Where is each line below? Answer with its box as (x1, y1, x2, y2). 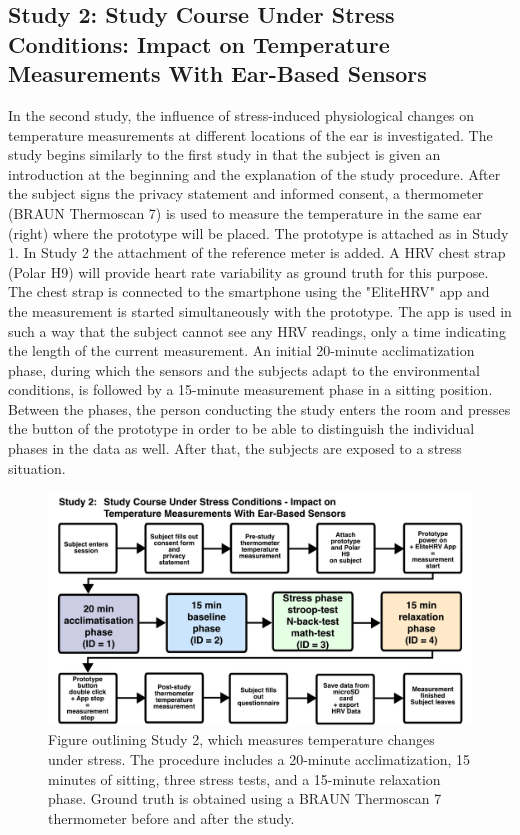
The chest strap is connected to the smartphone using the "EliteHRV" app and (8, 281, 490, 302)
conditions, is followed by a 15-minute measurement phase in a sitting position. (8, 379, 493, 400)
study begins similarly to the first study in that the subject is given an (8, 144, 441, 165)
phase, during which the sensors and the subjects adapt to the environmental (8, 359, 480, 380)
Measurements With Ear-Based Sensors (8, 58, 427, 89)
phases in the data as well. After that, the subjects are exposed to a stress (8, 438, 462, 459)
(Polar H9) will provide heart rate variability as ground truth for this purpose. (8, 261, 489, 282)
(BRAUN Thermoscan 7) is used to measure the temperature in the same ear (8, 202, 482, 223)
